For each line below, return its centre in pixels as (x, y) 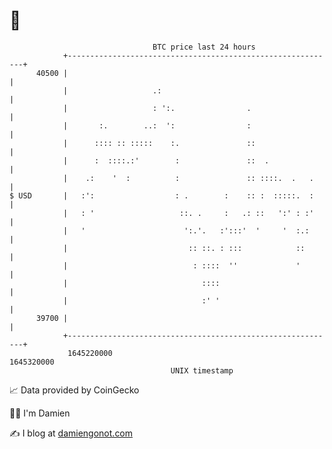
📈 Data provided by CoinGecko (74, 390)
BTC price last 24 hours (204, 47)
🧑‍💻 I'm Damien (40, 413)
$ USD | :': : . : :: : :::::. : (161, 195)
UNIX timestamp (202, 370)
